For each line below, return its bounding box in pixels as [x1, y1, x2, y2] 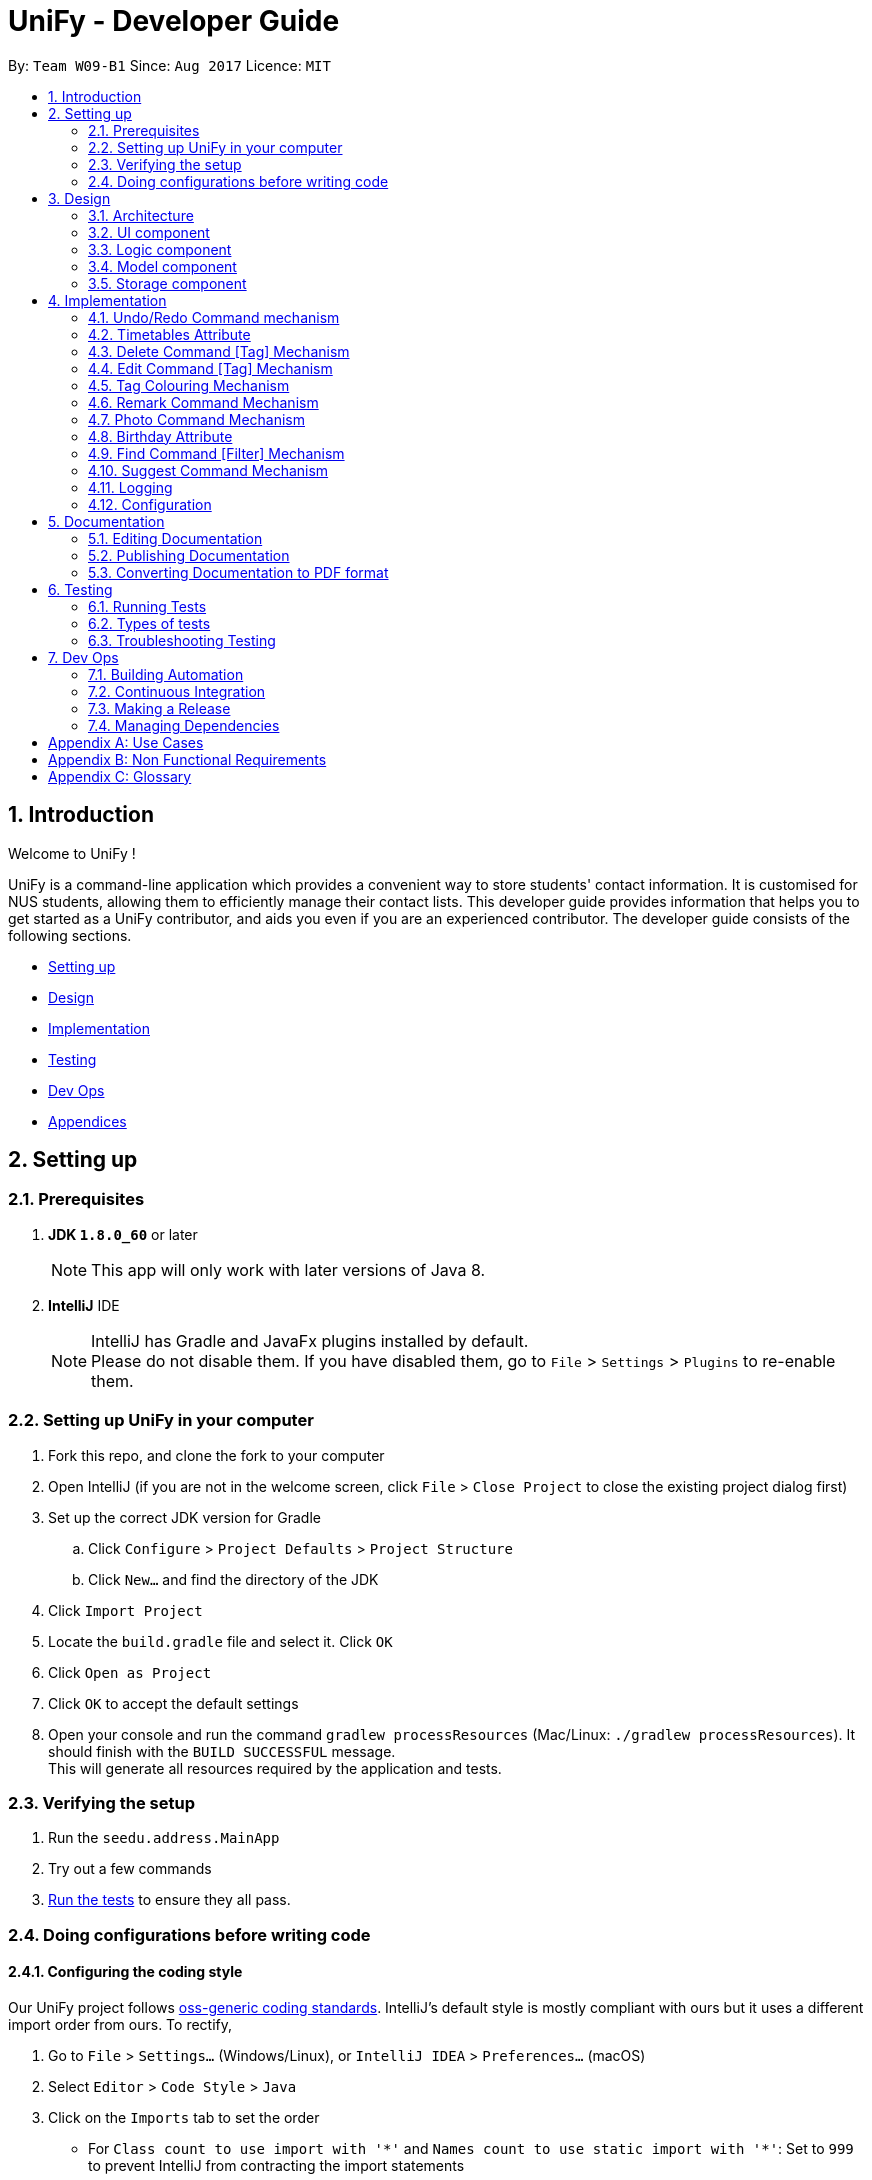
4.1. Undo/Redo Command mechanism [88, 308, 340, 326]
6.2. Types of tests [88, 614, 211, 632]
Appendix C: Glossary [48, 767, 192, 785]
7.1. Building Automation [88, 665, 244, 683]
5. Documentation [48, 512, 165, 530]
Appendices [48, 1112, 127, 1130]
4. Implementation [48, 291, 167, 309]
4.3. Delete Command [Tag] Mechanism [88, 342, 350, 360]
